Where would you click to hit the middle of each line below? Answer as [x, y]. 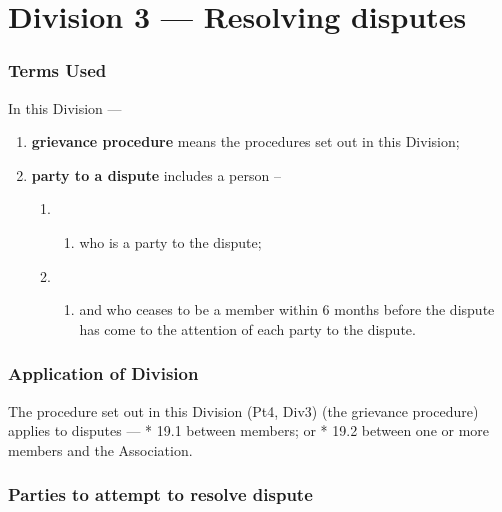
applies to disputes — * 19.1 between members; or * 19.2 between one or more [249, 430]
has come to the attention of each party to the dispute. [247, 328]
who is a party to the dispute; [170, 241]
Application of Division [103, 373]
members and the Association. [100, 449]
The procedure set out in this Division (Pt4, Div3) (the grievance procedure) [243, 410]
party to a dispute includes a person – [156, 174]
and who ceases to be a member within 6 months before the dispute [287, 309]
